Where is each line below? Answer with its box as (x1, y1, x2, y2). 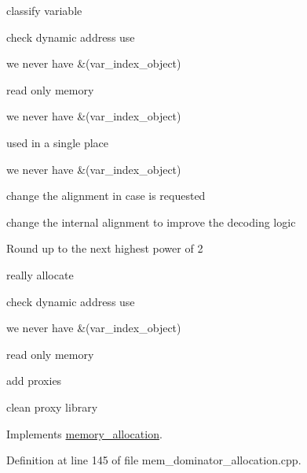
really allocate (6, 266, 74, 283)
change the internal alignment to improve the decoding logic (6, 213, 296, 230)
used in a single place (6, 134, 109, 150)
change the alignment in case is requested (6, 187, 206, 204)
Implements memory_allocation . (6, 425, 163, 442)
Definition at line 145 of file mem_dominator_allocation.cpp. (6, 452, 302, 468)
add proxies (6, 372, 62, 389)
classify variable (6, 2, 82, 18)
